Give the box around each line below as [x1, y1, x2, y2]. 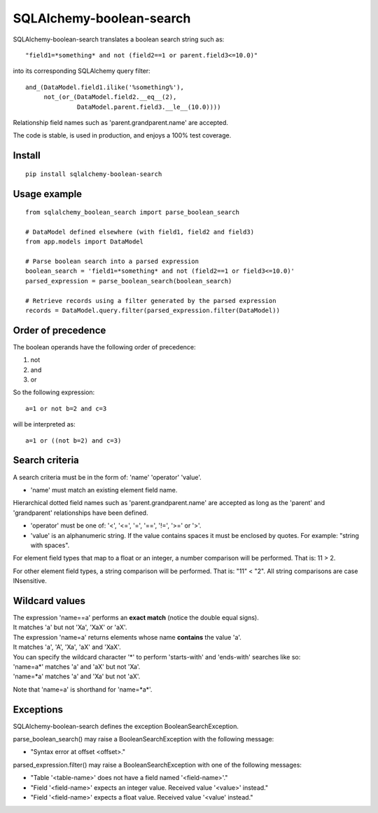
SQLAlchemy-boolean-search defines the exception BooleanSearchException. [13, 722, 239, 730]
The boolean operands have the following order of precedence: [13, 342, 196, 351]
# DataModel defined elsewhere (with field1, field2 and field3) [25, 228, 255, 236]
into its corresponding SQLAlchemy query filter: [13, 67, 150, 75]
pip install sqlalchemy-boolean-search [25, 170, 162, 178]
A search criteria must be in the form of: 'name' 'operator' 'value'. [13, 473, 202, 481]
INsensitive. [13, 577, 47, 585]
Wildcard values [13, 595, 86, 607]
